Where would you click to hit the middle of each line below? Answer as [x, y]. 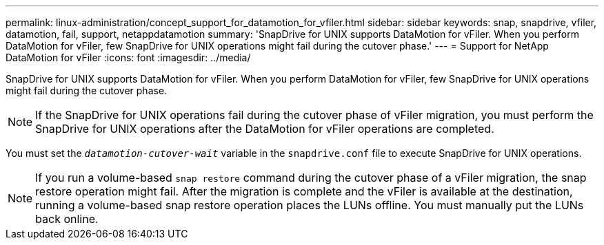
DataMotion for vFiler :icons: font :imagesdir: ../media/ [128, 57]
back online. [67, 219]
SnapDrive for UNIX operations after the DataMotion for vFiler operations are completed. [265, 129]
